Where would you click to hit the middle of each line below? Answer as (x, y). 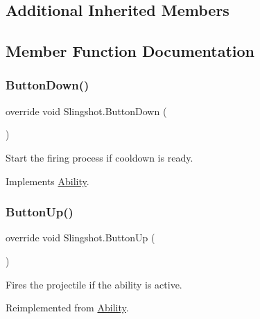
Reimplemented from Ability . (67, 308)
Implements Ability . (47, 181)
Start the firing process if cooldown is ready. (99, 157)
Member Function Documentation (130, 51)
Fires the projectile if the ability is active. (94, 284)
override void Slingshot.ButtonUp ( (80, 238)
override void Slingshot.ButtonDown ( (86, 111)
